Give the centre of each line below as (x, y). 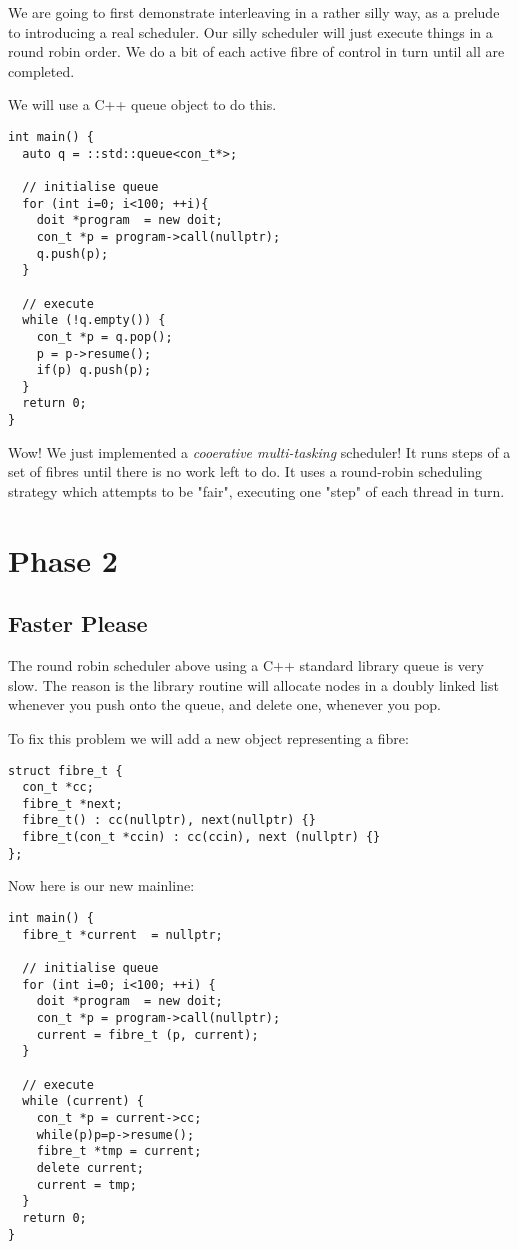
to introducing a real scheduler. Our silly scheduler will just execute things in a (250, 31)
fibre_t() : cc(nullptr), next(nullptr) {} (169, 820)
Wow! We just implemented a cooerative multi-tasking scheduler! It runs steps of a (259, 451)
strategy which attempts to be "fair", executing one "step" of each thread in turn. (256, 490)
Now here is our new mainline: (101, 885)
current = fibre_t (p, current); (147, 1034)
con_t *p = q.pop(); (104, 336)
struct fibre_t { (65, 770)
